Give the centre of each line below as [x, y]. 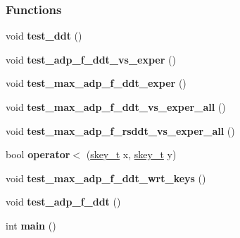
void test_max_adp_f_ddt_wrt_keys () [106, 178]
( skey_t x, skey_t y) [131, 154]
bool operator [38, 154]
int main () [31, 225]
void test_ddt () [44, 36]
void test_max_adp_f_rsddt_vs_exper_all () [120, 130]
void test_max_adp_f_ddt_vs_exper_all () [116, 107]
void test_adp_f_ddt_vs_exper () [91, 59]
